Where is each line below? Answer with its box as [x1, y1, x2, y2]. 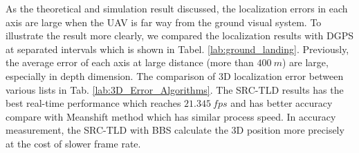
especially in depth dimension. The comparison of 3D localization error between [6, 68, 344, 83]
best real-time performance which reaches [6, 96, 181, 110]
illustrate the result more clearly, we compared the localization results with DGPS [6, 28, 354, 43]
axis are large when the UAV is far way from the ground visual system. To [6, 14, 322, 29]
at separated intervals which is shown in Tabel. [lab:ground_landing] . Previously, [6, 41, 349, 56]
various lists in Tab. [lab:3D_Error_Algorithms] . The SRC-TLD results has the [6, 82, 344, 96]
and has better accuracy [230, 96, 333, 110]
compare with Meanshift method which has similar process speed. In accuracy [6, 109, 336, 123]
